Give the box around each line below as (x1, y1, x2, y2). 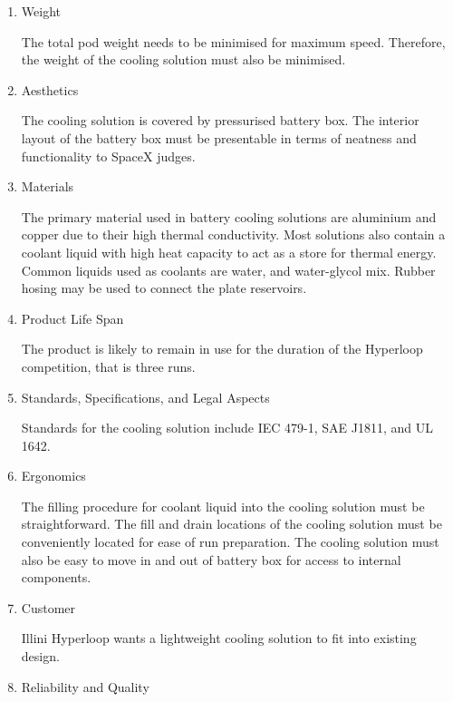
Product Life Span (21, 308, 124, 327)
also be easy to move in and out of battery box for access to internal (21, 550, 401, 569)
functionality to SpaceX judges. (21, 146, 196, 165)
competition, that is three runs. (21, 356, 196, 375)
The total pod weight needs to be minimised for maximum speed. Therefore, (21, 32, 446, 51)
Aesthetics (21, 80, 79, 99)
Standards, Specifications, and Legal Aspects (21, 387, 270, 406)
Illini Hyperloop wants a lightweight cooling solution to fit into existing (21, 629, 417, 648)
